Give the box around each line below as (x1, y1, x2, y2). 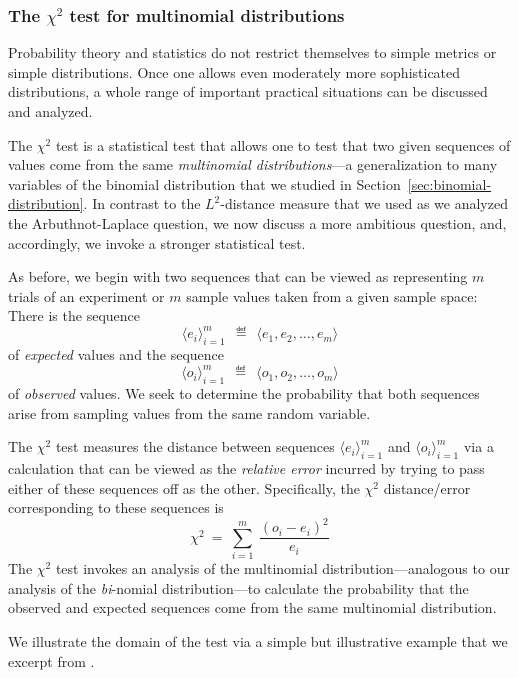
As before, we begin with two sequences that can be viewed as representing (8, 266, 468, 287)
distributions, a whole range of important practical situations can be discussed (8, 81, 488, 102)
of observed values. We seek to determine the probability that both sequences (8, 383, 480, 404)
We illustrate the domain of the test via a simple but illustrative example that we (8, 630, 508, 651)
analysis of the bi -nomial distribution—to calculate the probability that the (8, 577, 469, 598)
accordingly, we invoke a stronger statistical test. (8, 232, 306, 253)
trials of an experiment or (8, 285, 165, 306)
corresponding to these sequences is (8, 497, 224, 518)
